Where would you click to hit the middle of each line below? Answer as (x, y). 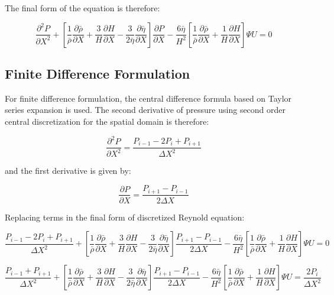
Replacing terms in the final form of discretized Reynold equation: (125, 217)
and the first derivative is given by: (68, 171)
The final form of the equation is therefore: (82, 8)
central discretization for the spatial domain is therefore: (107, 121)
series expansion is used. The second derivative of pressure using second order (145, 110)
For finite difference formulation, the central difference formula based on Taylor (148, 98)
